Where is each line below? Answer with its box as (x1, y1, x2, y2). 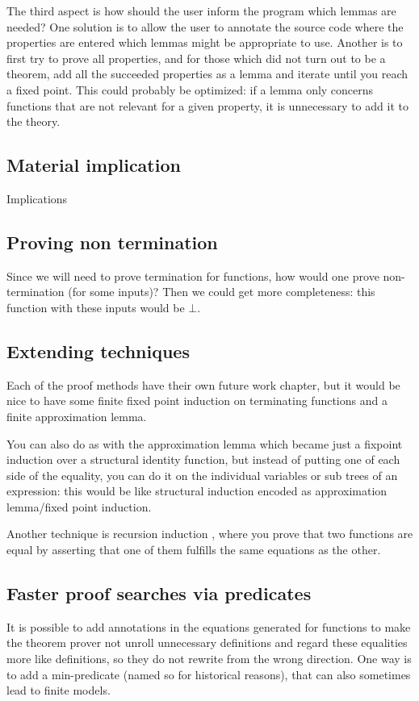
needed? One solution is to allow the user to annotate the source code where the (6, 18, 404, 35)
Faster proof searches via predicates (6, 581, 312, 606)
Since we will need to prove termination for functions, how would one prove (6, 267, 379, 284)
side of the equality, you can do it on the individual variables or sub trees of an (6, 466, 398, 483)
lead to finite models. (6, 682, 111, 699)
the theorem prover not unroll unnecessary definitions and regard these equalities (6, 634, 408, 651)
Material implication (6, 152, 181, 177)
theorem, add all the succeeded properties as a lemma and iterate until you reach (6, 65, 408, 82)
